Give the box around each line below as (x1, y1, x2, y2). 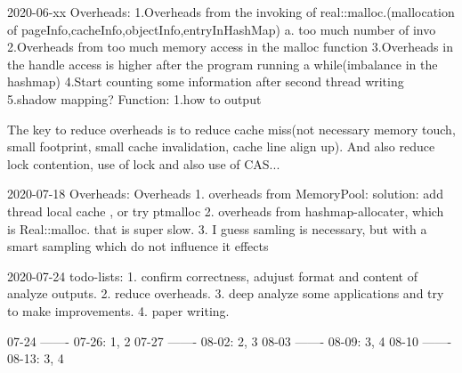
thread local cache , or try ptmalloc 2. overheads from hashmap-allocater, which (7, 201, 444, 220)
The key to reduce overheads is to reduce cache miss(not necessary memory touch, (7, 119, 456, 138)
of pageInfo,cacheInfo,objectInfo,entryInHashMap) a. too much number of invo (7, 20, 436, 38)
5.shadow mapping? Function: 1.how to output (7, 89, 262, 108)
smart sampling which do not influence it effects (7, 237, 269, 255)
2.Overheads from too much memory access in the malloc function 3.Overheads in (7, 37, 453, 56)
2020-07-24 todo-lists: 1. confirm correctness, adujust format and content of (7, 266, 417, 285)
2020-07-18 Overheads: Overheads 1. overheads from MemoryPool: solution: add (7, 184, 443, 203)
